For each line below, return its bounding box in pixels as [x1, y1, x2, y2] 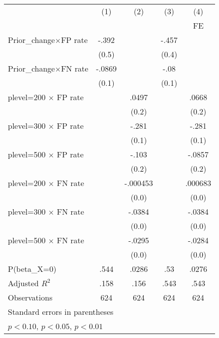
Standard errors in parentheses [8, 306, 114, 317]
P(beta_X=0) [8, 263, 57, 274]
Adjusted [8, 277, 39, 289]
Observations [8, 292, 53, 303]
